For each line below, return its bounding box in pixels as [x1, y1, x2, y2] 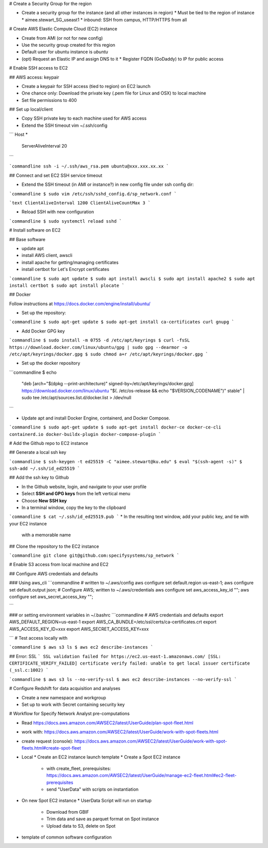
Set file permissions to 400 [21, 97, 77, 103]
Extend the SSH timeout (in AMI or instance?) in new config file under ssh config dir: [21, 181, 194, 187]
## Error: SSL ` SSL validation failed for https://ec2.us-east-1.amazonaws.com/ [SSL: [9, 653, 221, 659]
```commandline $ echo [9, 369, 57, 375]
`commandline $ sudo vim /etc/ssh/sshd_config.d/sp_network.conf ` [9, 191, 177, 196]
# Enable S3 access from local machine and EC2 [9, 562, 109, 568]
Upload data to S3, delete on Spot [46, 823, 116, 829]
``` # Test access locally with [9, 635, 68, 641]
